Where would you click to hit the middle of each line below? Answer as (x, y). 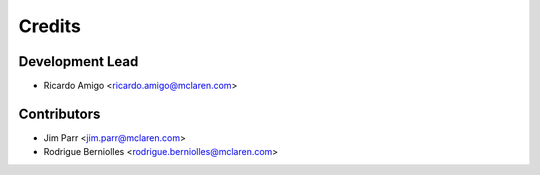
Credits (50, 26)
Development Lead (78, 61)
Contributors (59, 113)
